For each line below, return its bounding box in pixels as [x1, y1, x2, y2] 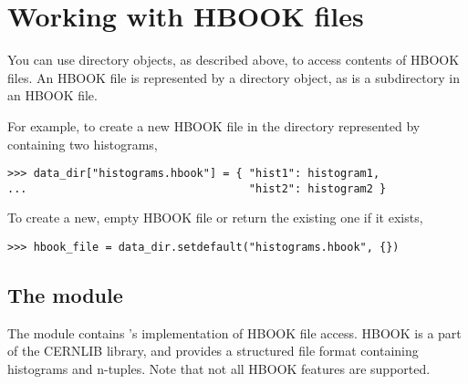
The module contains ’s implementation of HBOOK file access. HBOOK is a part [7, 323, 462, 342]
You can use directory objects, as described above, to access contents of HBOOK [7, 50, 460, 69]
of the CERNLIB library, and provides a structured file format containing [7, 341, 419, 360]
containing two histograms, [7, 134, 158, 153]
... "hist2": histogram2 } [7, 182, 387, 195]
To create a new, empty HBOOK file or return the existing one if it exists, [7, 208, 423, 227]
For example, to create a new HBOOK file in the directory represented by [7, 116, 421, 135]
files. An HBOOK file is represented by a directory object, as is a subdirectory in [7, 67, 460, 87]
